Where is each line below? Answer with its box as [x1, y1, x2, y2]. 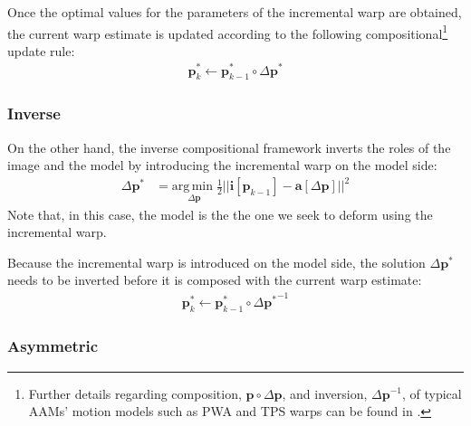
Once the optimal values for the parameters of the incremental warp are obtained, [7, 3, 462, 21]
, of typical [402, 383, 462, 402]
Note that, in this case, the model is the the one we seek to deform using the [7, 204, 433, 223]
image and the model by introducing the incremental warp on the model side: [7, 156, 437, 175]
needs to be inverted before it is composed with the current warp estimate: [7, 270, 422, 289]
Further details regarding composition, [28, 383, 242, 402]
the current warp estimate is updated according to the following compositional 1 [7, 21, 448, 43]
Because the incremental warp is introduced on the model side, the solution [7, 252, 426, 271]
